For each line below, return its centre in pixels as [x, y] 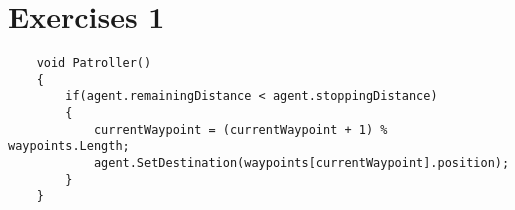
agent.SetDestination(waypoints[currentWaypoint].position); [301, 163]
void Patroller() [94, 63]
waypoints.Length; [69, 146]
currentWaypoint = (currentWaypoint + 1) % [240, 129]
